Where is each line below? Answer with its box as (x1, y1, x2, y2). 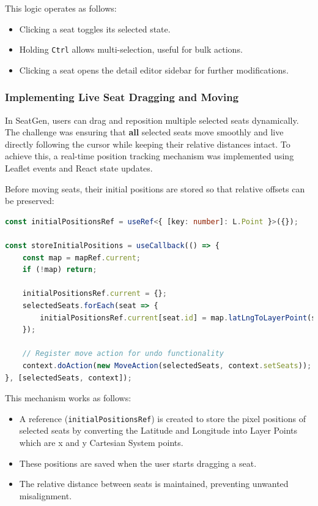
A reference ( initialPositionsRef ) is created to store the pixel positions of (19, 412, 306, 425)
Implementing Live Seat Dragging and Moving (5, 89, 239, 105)
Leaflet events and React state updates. (5, 162, 153, 175)
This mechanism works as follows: (5, 391, 131, 404)
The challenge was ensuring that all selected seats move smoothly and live (5, 126, 284, 138)
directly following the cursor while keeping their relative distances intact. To (5, 137, 290, 150)
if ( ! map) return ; (22, 265, 97, 274)
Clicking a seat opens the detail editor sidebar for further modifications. (19, 63, 289, 76)
